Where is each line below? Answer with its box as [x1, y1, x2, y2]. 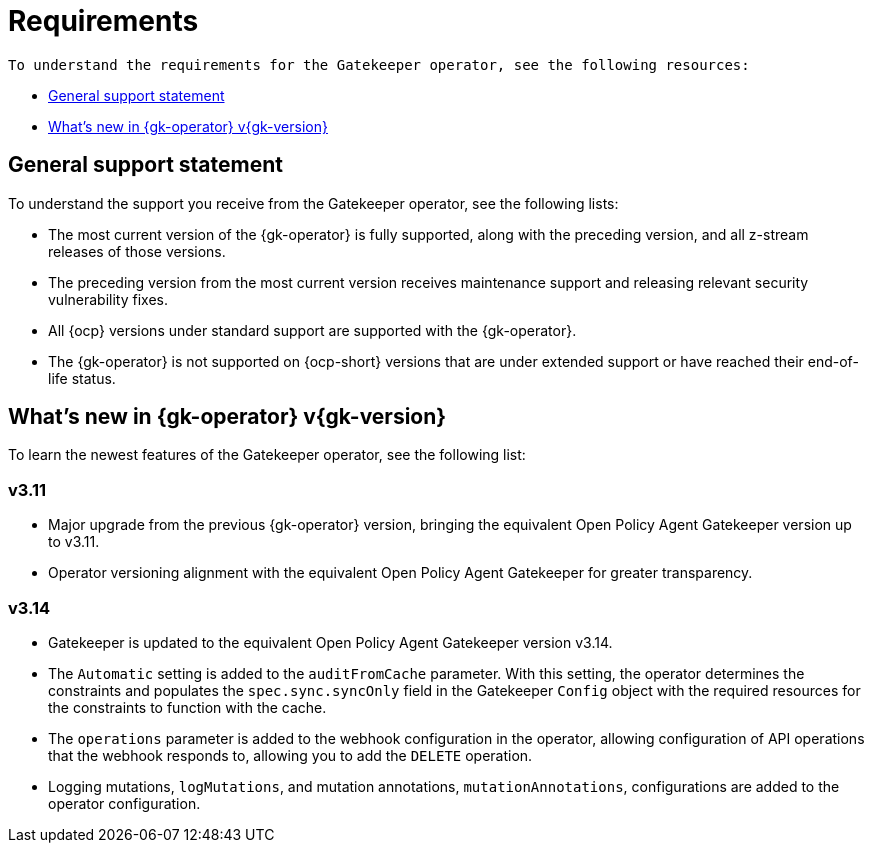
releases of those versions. [48, 242, 226, 260]
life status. [48, 369, 116, 387]
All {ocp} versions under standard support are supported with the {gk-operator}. [48, 321, 577, 339]
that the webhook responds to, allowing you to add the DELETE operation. [48, 746, 533, 764]
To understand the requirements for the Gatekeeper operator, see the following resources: [8, 56, 750, 73]
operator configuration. [48, 794, 201, 812]
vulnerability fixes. [48, 290, 168, 308]
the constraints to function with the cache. [48, 698, 327, 716]
